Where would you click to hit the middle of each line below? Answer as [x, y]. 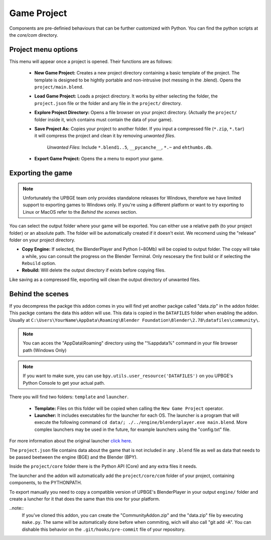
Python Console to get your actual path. [64, 383]
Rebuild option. [39, 263]
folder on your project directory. [42, 240]
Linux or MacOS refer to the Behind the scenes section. [80, 212]
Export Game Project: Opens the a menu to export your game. [99, 159]
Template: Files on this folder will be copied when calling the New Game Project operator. [129, 408]
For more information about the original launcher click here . [71, 441]
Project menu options [43, 50]
